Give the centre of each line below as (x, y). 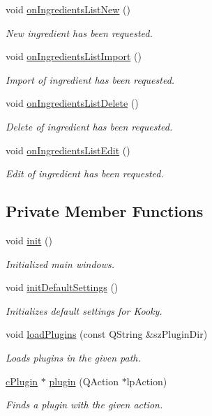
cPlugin (22, 381)
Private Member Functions (105, 211)
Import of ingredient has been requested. (90, 79)
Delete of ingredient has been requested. (89, 126)
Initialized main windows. (60, 263)
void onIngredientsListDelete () (72, 103)
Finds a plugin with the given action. (84, 404)
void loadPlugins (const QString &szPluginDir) (107, 334)
